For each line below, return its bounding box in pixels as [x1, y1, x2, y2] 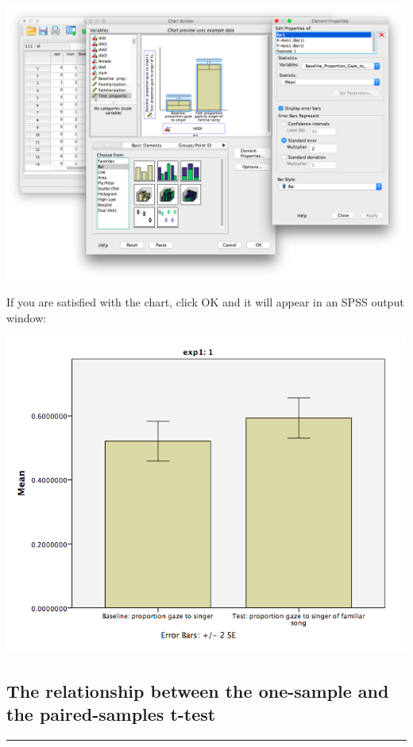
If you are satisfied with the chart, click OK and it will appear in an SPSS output [6, 294, 404, 310]
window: [6, 309, 47, 325]
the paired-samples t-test [6, 702, 216, 726]
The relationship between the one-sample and [6, 678, 389, 703]
